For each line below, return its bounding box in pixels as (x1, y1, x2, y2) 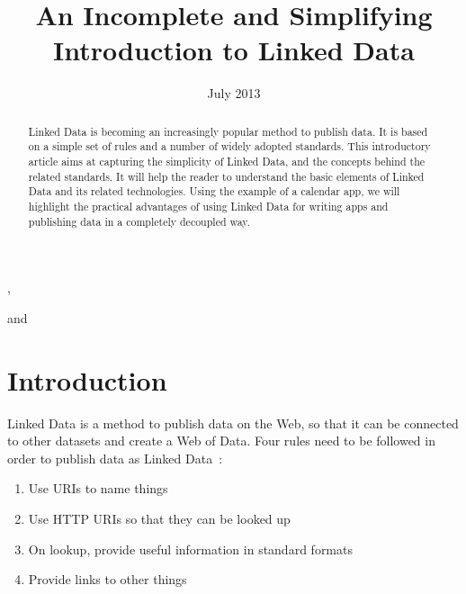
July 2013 (207, 84, 261, 103)
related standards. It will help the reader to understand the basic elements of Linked (28, 168, 425, 184)
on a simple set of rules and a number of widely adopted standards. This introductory (28, 139, 431, 154)
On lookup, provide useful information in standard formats (28, 539, 353, 558)
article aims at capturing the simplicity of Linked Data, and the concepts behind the (28, 154, 426, 169)
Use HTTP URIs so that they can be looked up (28, 508, 291, 527)
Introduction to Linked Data (53, 31, 415, 68)
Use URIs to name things (28, 479, 168, 498)
